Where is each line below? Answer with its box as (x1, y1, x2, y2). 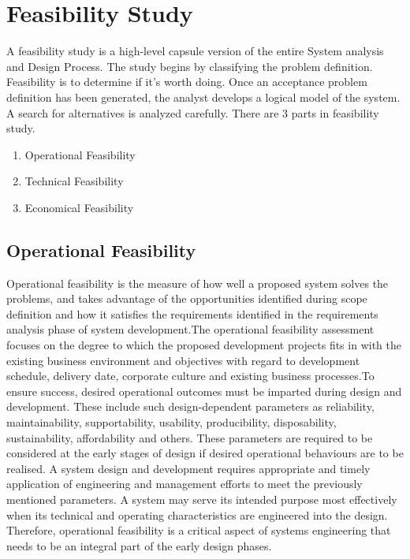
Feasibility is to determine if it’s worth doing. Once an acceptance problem (6, 73, 367, 90)
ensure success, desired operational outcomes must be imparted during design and (6, 382, 402, 399)
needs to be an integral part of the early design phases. (6, 537, 272, 553)
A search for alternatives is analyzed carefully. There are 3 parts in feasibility (6, 104, 379, 121)
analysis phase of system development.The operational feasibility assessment (6, 321, 375, 337)
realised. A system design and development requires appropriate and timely (6, 460, 371, 476)
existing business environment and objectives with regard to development (6, 352, 360, 368)
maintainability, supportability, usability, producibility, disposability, (6, 414, 337, 430)
